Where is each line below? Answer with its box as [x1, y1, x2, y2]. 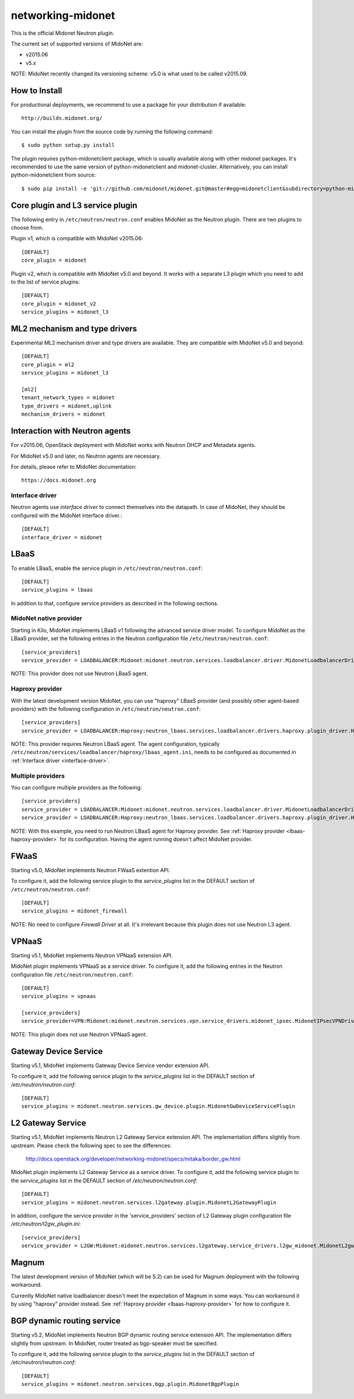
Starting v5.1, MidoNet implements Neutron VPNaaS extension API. [11, 951, 173, 959]
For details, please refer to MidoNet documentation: [11, 463, 137, 470]
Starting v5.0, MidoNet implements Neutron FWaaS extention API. [11, 866, 171, 873]
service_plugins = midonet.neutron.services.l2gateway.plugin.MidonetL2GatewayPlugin [21, 1199, 277, 1206]
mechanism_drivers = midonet [21, 411, 106, 418]
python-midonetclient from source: [11, 171, 96, 178]
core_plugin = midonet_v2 [21, 300, 97, 307]
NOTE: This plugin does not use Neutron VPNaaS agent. [11, 1031, 147, 1038]
